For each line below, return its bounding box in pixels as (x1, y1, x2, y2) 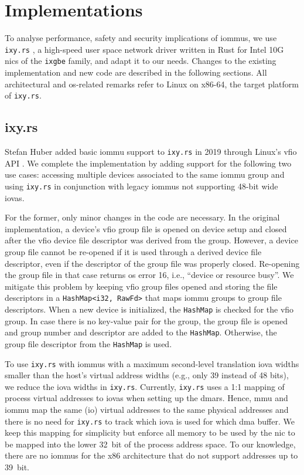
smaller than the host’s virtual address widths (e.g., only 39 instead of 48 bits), (5, 369, 289, 381)
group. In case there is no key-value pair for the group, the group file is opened (5, 314, 288, 327)
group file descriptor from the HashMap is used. (5, 337, 172, 350)
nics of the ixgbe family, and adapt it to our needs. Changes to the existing (5, 55, 276, 67)
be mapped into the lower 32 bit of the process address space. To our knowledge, (5, 437, 296, 450)
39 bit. (5, 461, 30, 473)
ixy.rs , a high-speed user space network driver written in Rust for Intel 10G (5, 43, 284, 55)
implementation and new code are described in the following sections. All (5, 66, 267, 79)
